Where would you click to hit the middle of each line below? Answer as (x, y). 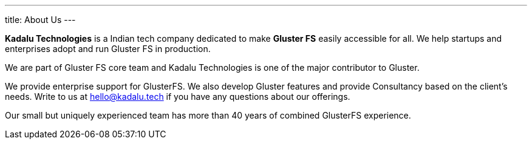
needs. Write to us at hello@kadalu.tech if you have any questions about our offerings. (178, 97)
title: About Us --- (40, 20)
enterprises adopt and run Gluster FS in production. (108, 49)
